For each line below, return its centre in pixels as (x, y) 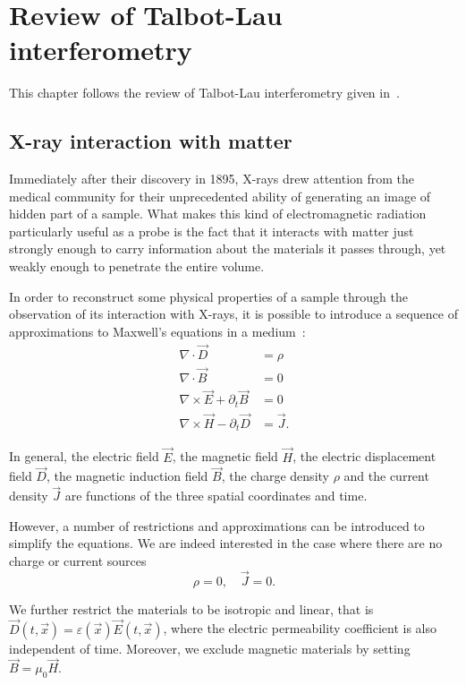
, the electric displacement (364, 456)
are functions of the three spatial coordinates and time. (216, 496)
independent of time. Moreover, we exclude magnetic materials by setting (210, 648)
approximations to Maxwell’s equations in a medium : (157, 331)
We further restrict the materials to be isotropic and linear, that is (191, 608)
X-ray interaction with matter (151, 141)
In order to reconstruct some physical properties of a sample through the (208, 296)
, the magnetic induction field (127, 476)
